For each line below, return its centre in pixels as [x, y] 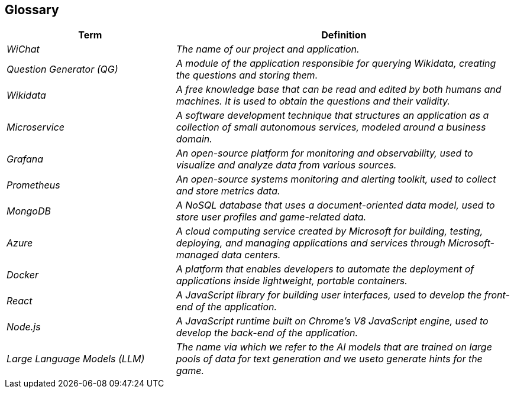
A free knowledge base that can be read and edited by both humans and [339, 90]
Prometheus [33, 185]
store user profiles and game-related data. [271, 217]
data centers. [251, 255]
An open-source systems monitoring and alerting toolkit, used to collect [336, 179]
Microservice [36, 127]
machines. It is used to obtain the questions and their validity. [313, 101]
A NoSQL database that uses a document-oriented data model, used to [335, 205]
